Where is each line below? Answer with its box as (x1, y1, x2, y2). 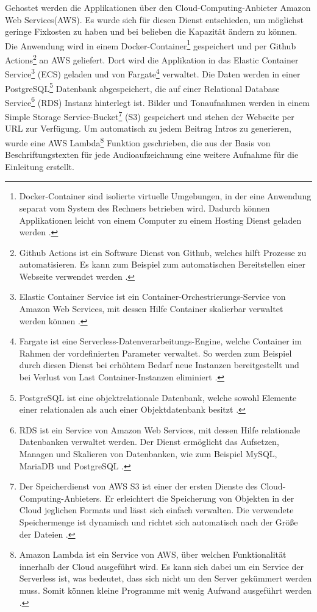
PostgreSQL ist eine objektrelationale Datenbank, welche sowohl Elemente (19, 391, 297, 404)
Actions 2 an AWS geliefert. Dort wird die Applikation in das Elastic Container (5, 52, 299, 66)
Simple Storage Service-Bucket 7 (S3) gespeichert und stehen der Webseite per (5, 109, 294, 123)
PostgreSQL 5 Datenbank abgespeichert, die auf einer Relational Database (5, 80, 280, 94)
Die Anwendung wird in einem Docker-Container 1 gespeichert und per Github (5, 37, 296, 52)
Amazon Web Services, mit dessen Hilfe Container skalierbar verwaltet (19, 302, 283, 315)
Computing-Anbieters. (19, 491, 102, 504)
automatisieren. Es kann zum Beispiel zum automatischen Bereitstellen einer (19, 258, 306, 271)
